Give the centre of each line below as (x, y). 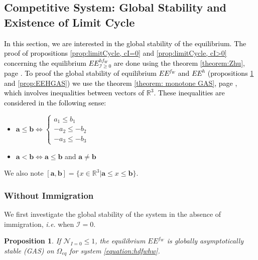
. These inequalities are (189, 93)
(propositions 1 (231, 73)
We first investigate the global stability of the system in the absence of (113, 214)
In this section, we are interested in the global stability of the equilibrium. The (125, 43)
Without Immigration (49, 195)
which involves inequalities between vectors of (74, 93)
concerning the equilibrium (45, 62)
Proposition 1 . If (33, 241)
